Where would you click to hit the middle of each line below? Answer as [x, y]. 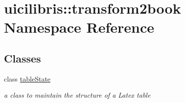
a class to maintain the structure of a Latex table [77, 95]
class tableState [27, 78]
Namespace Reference [79, 27]
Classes [23, 58]
